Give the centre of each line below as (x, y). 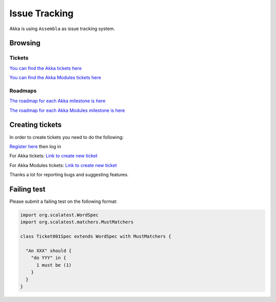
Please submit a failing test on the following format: (63, 201)
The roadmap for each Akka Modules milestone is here (67, 110)
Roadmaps (23, 90)
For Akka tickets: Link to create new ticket (53, 156)
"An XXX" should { (49, 251)
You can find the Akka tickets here (45, 68)
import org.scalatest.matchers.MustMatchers (77, 222)
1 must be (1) (54, 265)
